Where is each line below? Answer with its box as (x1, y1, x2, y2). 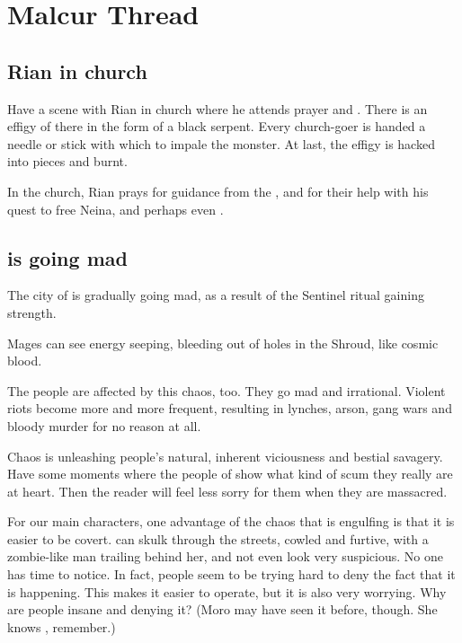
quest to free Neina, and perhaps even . (7, 199, 224, 218)
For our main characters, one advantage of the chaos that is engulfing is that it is (7, 512, 455, 531)
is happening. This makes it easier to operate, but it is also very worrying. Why (7, 582, 447, 601)
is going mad (7, 243, 128, 271)
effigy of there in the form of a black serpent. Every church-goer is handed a (7, 117, 426, 136)
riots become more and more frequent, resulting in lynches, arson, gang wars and (7, 399, 452, 418)
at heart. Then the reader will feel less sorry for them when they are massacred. (7, 481, 448, 500)
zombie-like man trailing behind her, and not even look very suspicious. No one (7, 547, 443, 566)
